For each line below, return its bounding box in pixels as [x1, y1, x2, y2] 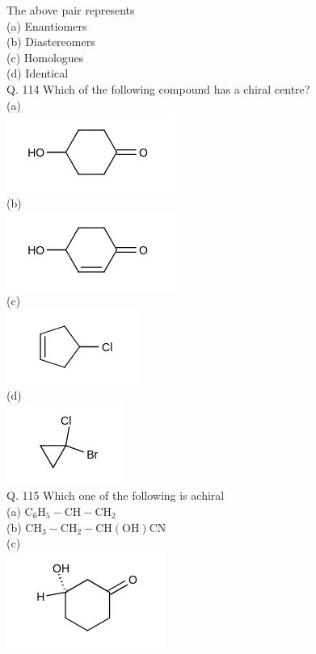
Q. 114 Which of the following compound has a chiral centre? [6, 80, 310, 97]
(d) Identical [6, 65, 69, 82]
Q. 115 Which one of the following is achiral [6, 487, 225, 504]
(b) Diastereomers [6, 33, 95, 50]
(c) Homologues [6, 48, 84, 65]
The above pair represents [6, 2, 135, 18]
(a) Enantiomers [6, 17, 87, 34]
